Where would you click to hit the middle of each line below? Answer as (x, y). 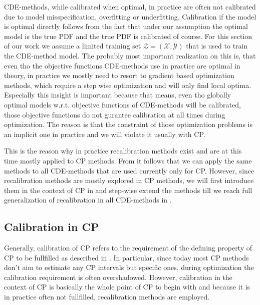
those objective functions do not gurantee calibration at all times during (115, 114)
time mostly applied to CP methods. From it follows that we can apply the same (128, 160)
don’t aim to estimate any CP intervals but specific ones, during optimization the (129, 267)
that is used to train (217, 46)
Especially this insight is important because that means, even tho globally (117, 95)
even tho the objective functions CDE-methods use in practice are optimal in (122, 65)
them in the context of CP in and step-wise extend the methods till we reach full (128, 190)
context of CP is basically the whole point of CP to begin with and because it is (127, 287)
